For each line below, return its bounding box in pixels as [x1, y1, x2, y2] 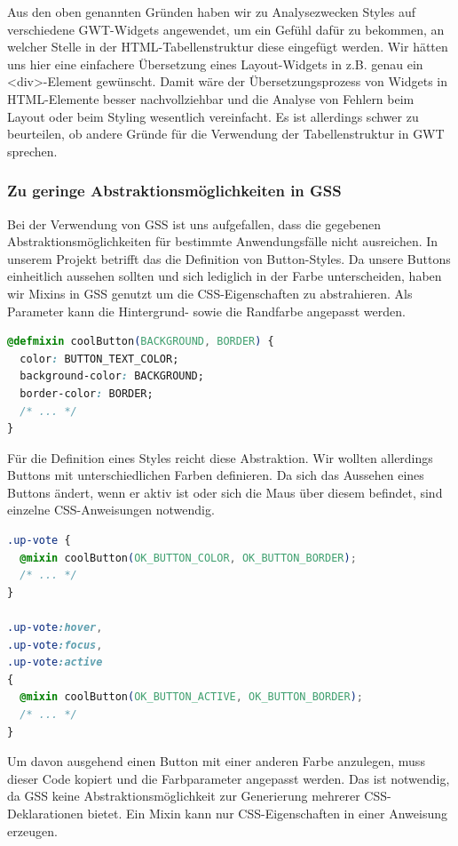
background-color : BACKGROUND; [20, 370, 204, 383]
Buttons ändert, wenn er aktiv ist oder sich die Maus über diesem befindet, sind [7, 483, 443, 501]
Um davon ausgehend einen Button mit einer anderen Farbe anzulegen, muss [7, 752, 425, 770]
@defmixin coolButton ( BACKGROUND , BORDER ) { [7, 335, 274, 348]
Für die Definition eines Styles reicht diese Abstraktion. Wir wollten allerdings [7, 448, 433, 467]
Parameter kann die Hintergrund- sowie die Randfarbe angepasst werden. [7, 301, 406, 320]
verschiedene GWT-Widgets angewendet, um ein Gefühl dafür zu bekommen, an [7, 20, 445, 38]
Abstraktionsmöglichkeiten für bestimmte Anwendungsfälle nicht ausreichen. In [7, 232, 438, 251]
